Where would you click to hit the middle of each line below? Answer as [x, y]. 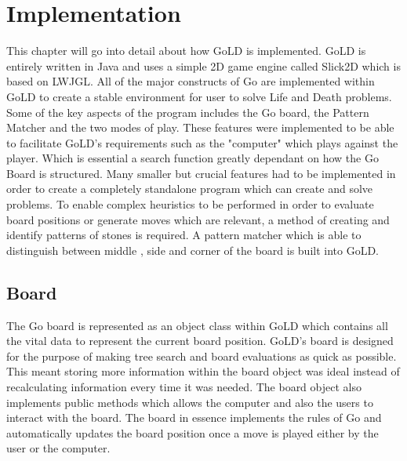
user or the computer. [58, 448]
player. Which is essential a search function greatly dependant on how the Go [193, 158]
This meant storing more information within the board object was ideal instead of [203, 371]
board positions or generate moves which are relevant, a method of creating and [198, 219]
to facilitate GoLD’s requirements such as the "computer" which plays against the [202, 142]
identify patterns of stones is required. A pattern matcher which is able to [184, 235]
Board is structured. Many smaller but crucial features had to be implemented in [201, 173]
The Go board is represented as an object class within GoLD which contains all [197, 325]
